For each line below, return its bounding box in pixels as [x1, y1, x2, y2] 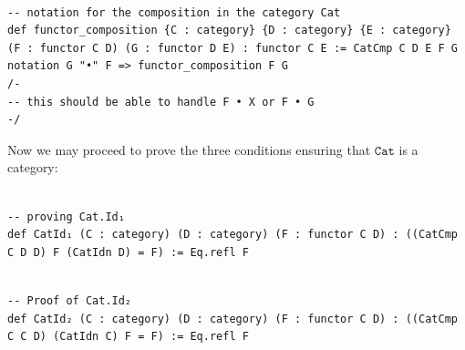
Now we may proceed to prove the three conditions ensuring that [7, 139, 371, 159]
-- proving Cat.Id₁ [7, 210, 125, 223]
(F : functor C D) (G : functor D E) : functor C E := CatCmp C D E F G [7, 41, 458, 55]
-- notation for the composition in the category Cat [7, 5, 341, 19]
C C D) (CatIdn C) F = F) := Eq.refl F [7, 330, 249, 344]
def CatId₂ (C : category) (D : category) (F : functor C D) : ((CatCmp [7, 312, 458, 325]
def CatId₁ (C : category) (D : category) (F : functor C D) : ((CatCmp [7, 228, 458, 242]
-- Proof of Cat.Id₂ [7, 293, 132, 307]
